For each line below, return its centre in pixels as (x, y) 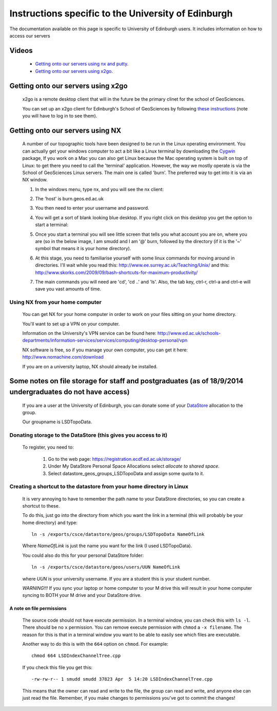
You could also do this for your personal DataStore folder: (83, 555)
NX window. (35, 180)
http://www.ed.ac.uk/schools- (189, 333)
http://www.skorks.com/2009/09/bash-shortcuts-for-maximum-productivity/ (116, 272)
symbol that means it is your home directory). (83, 249)
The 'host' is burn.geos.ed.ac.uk (69, 199)
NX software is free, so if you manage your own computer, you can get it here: (105, 350)
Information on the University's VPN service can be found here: (89, 333)
